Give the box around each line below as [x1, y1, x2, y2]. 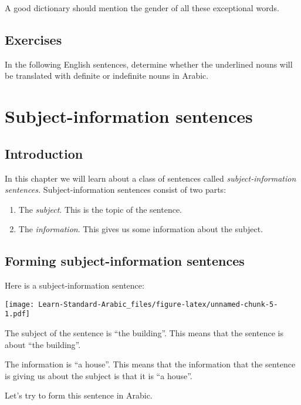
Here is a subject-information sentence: [5, 279, 144, 292]
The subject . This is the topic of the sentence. [18, 203, 182, 215]
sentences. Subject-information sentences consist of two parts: [5, 183, 226, 196]
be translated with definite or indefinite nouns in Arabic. [5, 69, 209, 82]
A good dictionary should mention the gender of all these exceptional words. [5, 2, 279, 14]
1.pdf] [5, 310, 30, 319]
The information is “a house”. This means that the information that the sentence [5, 358, 296, 370]
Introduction [5, 144, 83, 162]
